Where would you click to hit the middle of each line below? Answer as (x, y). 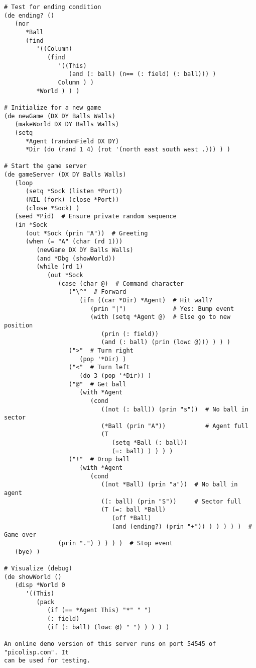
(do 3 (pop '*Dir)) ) (115, 375)
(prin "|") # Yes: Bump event (162, 309)
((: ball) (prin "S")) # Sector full (171, 501)
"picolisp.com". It (36, 652)
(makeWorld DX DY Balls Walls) (67, 124)
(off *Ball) (132, 518)
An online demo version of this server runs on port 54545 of (110, 644)
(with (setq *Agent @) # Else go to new (160, 317)
